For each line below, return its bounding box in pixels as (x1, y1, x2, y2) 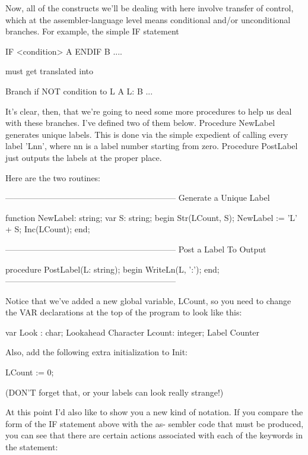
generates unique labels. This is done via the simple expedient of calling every (5, 128, 288, 140)
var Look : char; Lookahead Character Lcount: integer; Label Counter (5, 326, 260, 338)
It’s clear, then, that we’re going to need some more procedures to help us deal (5, 105, 292, 117)
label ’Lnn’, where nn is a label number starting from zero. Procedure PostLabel (5, 140, 298, 152)
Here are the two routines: (5, 171, 101, 184)
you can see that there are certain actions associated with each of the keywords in (5, 429, 303, 441)
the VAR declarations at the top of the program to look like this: (5, 306, 242, 318)
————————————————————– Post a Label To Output (5, 242, 266, 255)
